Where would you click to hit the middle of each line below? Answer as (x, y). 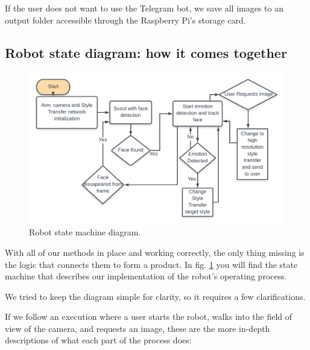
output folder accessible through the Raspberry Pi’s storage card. (125, 20)
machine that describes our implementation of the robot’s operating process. (146, 276)
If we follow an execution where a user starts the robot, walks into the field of (149, 317)
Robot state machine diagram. (85, 232)
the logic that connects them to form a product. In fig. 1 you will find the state (151, 264)
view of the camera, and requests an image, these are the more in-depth (138, 328)
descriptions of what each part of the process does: (98, 340)
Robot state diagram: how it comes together (146, 52)
